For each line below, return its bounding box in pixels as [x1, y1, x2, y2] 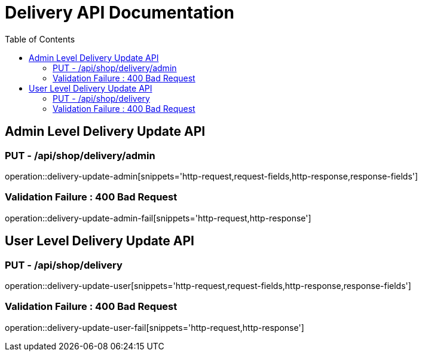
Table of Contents [5, 34, 75, 44]
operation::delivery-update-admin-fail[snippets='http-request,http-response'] [5, 212, 311, 223]
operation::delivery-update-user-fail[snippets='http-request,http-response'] [5, 322, 304, 333]
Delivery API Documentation [5, 2, 234, 23]
